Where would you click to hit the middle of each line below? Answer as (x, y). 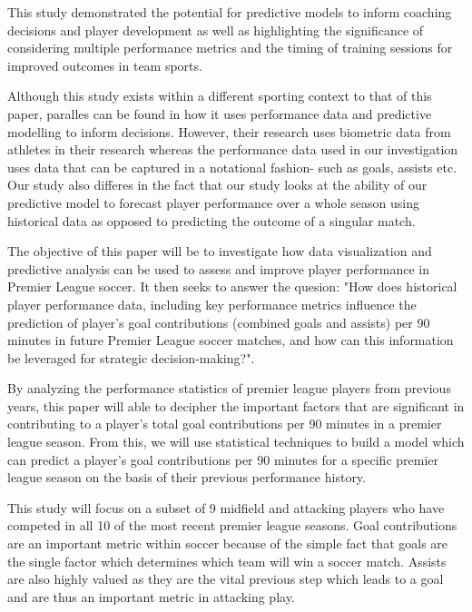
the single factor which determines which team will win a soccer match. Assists (227, 561)
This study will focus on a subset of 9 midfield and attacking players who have (226, 507)
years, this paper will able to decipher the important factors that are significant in (236, 405)
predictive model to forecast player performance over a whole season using (213, 202)
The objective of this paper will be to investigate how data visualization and (220, 251)
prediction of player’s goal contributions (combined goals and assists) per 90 (219, 322)
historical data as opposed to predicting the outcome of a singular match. (211, 220)
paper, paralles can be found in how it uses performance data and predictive (220, 113)
